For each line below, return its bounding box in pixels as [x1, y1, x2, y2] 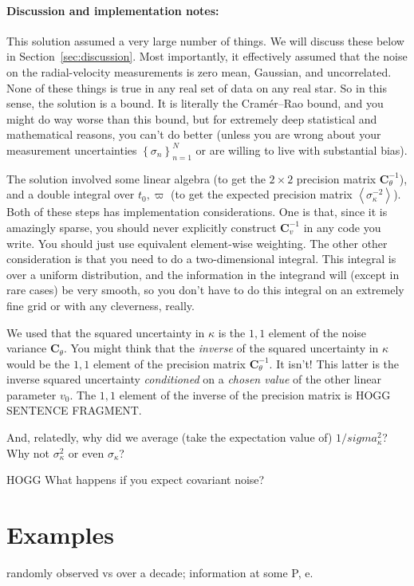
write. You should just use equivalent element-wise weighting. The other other [6, 234, 388, 251]
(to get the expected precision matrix [171, 186, 353, 203]
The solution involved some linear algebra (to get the [6, 170, 266, 187]
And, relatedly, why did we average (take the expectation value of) [6, 429, 333, 446]
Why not [6, 444, 50, 461]
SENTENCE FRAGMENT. [6, 402, 142, 419]
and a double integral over [6, 186, 135, 203]
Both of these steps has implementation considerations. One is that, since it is [6, 203, 388, 220]
